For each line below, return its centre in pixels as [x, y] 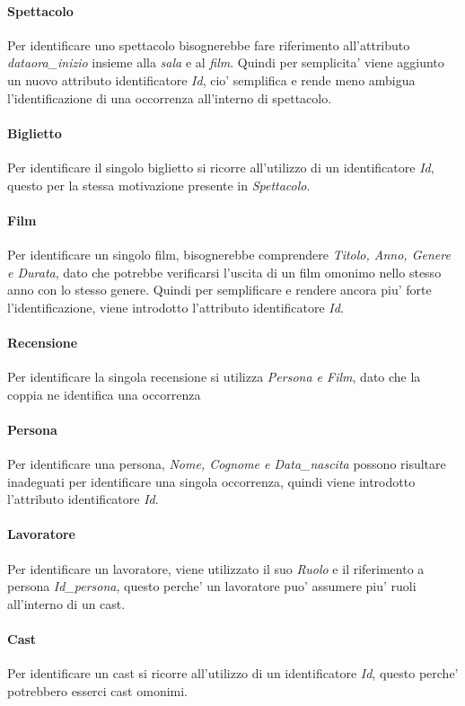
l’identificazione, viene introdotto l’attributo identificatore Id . [175, 307]
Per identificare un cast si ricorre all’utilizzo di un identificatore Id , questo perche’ [233, 673]
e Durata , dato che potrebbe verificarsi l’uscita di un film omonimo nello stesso [224, 272]
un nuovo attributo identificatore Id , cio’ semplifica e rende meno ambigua [211, 79]
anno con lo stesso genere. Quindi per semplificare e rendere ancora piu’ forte [219, 290]
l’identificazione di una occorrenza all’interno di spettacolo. [170, 97]
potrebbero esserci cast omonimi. [97, 690]
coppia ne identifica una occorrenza [104, 394]
